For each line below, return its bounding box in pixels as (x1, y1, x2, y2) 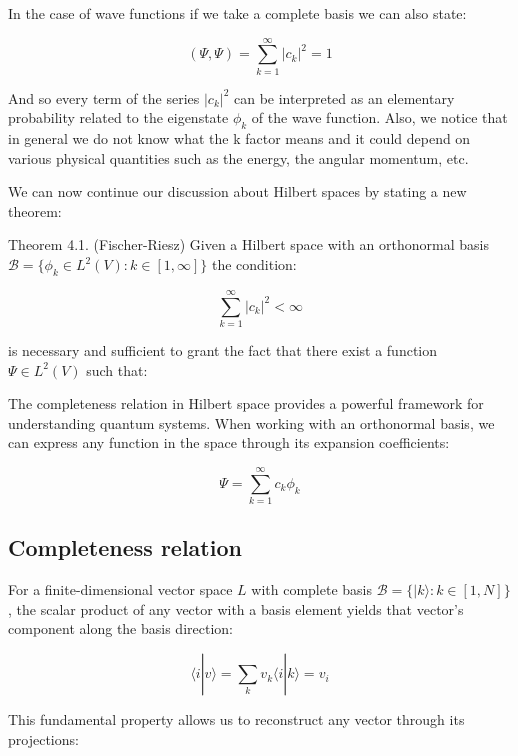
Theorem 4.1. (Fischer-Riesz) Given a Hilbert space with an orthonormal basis (8, 234, 489, 255)
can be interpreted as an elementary (234, 87, 455, 108)
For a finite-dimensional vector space (8, 579, 233, 600)
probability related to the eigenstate (8, 107, 229, 128)
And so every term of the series (8, 87, 200, 108)
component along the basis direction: (8, 618, 233, 639)
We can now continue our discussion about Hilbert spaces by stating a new (8, 181, 467, 202)
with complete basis (251, 579, 372, 600)
